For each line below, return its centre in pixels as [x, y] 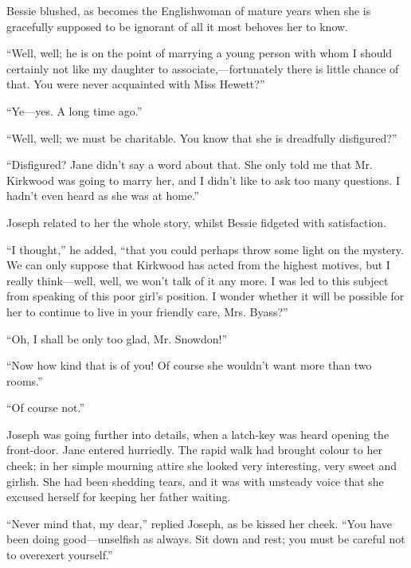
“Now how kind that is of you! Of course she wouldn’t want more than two [189, 365]
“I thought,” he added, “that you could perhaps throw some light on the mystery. [205, 249]
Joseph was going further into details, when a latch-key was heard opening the [198, 434]
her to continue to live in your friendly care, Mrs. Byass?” [147, 311]
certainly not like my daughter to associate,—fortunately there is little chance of [203, 68]
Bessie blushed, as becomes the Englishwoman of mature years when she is [189, 10]
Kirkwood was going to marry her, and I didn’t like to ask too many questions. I [203, 180]
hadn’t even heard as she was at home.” [103, 196]
